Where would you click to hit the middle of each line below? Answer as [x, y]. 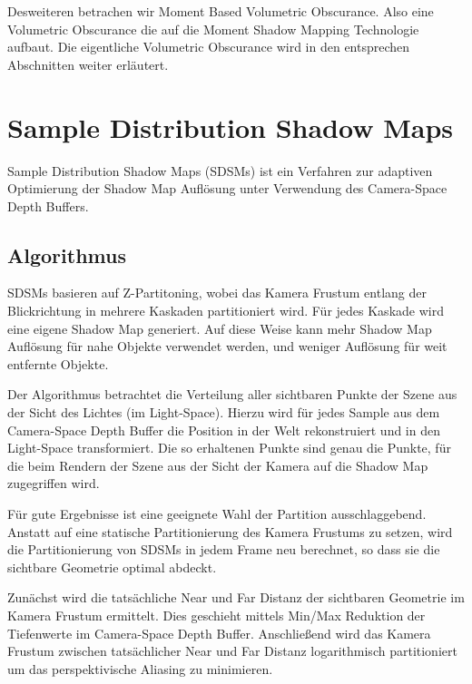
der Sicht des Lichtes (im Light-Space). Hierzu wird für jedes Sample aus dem [224, 412]
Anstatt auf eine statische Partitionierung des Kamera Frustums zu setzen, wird [230, 531]
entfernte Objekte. [58, 363]
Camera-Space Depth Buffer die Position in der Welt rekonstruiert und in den [224, 430]
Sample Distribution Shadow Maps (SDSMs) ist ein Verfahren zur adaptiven [220, 170]
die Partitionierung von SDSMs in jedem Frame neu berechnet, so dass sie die [224, 549]
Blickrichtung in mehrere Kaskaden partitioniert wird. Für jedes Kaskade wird [226, 311]
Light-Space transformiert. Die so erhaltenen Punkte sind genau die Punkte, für [229, 448]
